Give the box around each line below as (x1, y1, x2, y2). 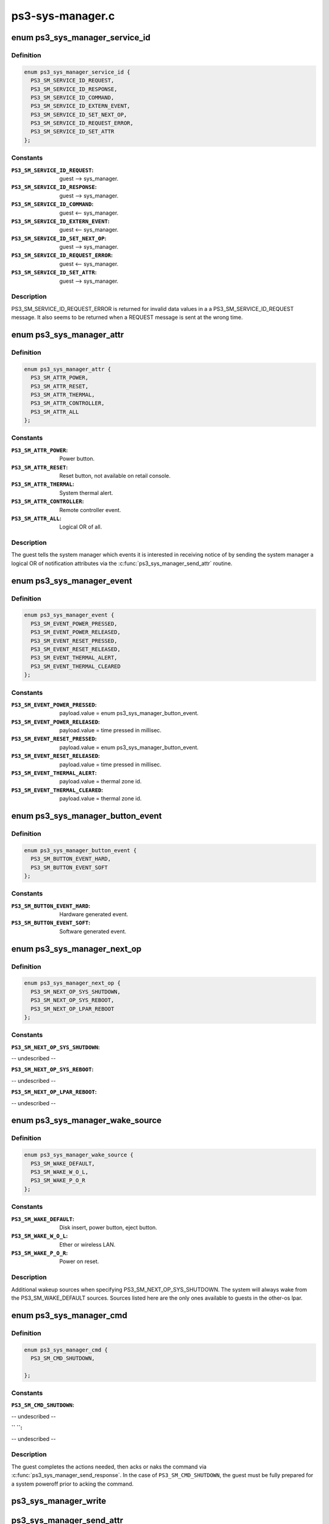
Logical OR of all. (59, 523, 102, 530)
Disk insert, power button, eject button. (59, 1223, 158, 1231)
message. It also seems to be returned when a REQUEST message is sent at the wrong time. (11, 314, 243, 321)
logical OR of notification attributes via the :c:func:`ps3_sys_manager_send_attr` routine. (11, 560, 233, 567)
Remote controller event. (59, 506, 121, 513)
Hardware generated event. (59, 911, 129, 918)
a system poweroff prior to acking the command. (11, 1480, 134, 1487)
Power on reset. (59, 1258, 99, 1265)
